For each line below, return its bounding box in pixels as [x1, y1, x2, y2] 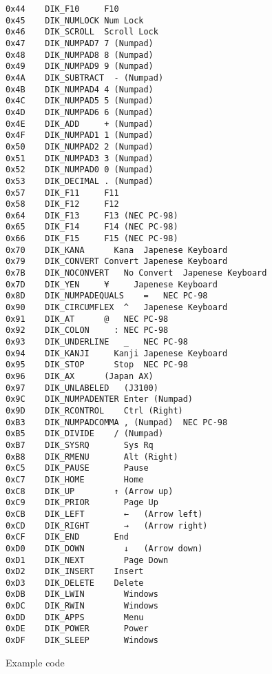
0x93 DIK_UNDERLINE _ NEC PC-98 [6, 337, 188, 347]
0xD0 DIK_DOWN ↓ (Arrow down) [6, 543, 203, 553]
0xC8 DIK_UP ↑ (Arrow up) [6, 486, 174, 496]
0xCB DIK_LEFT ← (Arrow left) [6, 509, 203, 519]
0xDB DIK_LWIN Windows [6, 589, 158, 600]
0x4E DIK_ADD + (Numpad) [6, 119, 154, 129]
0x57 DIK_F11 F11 [6, 187, 119, 198]
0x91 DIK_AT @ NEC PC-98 [6, 314, 169, 324]
